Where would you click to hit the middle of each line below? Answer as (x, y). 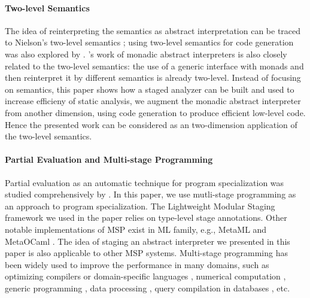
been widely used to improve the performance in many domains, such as (137, 264)
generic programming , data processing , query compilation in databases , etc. (148, 288)
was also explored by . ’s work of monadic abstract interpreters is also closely (146, 54)
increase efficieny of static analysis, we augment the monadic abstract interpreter (153, 101)
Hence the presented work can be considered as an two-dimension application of (151, 124)
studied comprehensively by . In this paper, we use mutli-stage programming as (151, 194)
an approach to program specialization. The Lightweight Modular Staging (140, 206)
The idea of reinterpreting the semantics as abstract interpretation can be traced (153, 30)
